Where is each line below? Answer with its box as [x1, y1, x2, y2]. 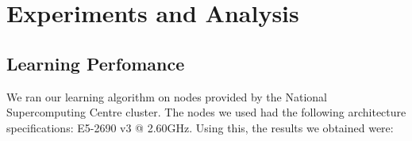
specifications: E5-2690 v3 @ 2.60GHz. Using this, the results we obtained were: [6, 119, 394, 135]
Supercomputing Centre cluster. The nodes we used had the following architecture [6, 104, 406, 120]
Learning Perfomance [6, 51, 185, 75]
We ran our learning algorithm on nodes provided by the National [6, 88, 327, 105]
